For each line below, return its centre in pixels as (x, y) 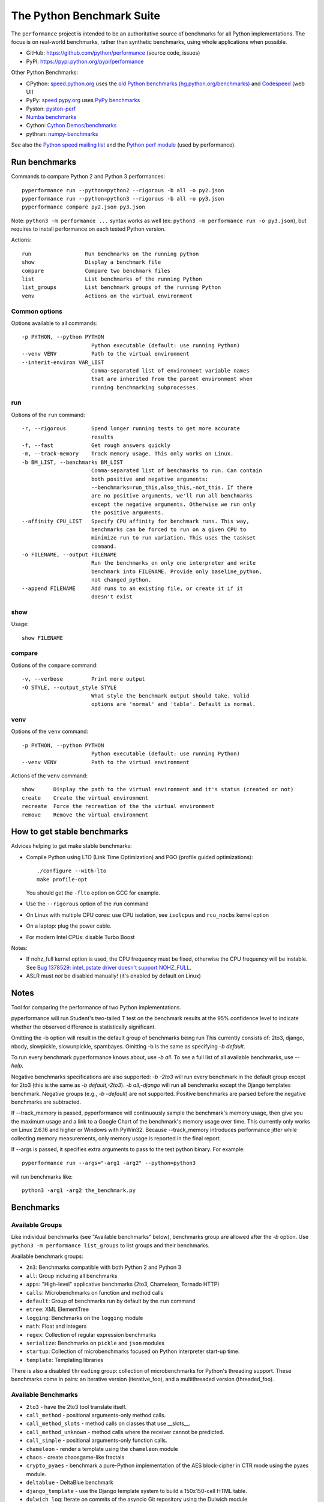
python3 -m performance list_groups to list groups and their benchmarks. (110, 1245)
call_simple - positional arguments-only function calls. (97, 1440)
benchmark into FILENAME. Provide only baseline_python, (176, 571)
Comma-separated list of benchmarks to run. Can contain (176, 471)
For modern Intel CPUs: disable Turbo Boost (80, 937)
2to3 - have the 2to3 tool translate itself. (76, 1406)
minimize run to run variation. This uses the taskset (173, 538)
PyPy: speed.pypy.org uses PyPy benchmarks (83, 100)
